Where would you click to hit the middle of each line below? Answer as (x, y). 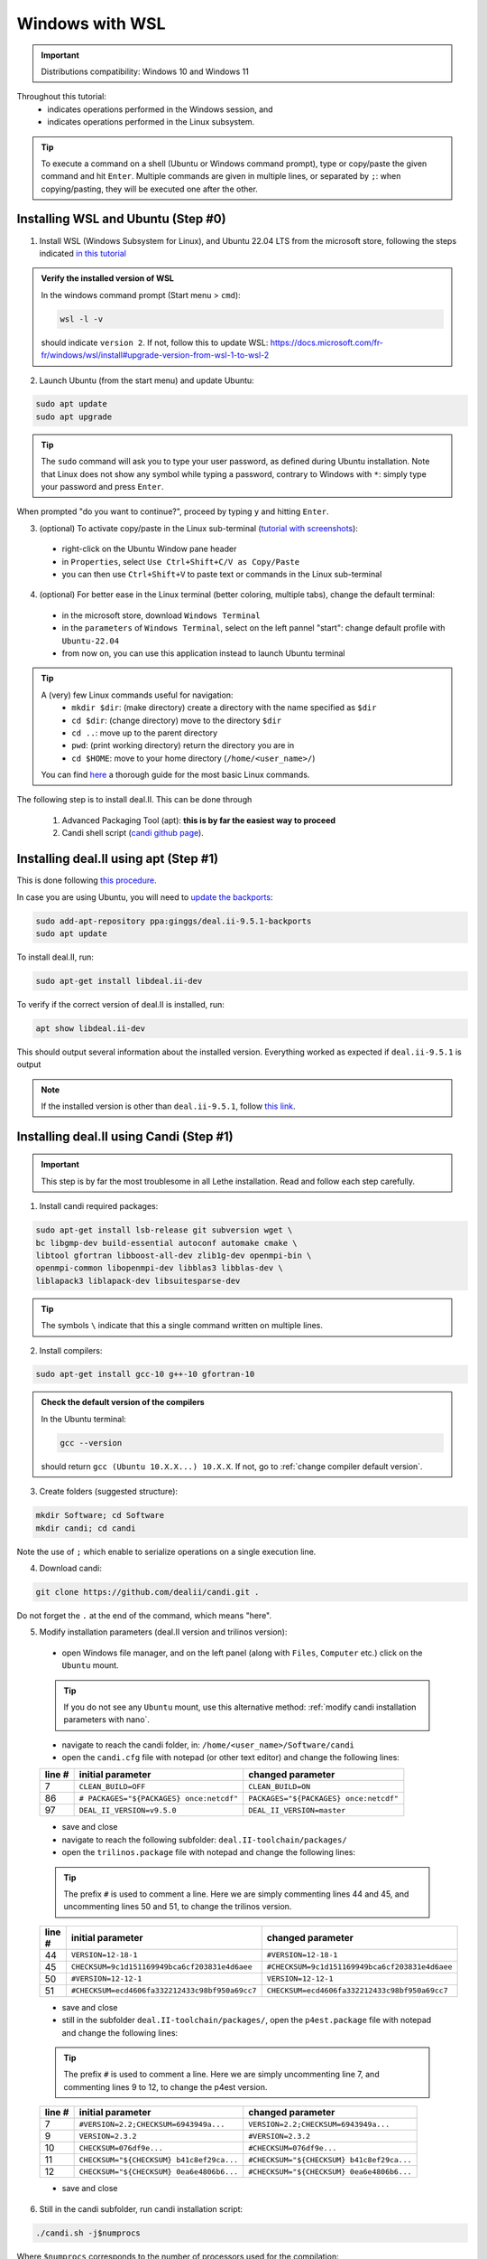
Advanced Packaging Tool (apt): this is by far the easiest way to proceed (199, 820)
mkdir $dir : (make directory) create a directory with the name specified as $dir (224, 708)
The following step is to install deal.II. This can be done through (134, 800)
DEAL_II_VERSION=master (297, 1810)
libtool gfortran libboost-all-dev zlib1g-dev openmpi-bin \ (174, 1255)
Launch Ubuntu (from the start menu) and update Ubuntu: (147, 380)
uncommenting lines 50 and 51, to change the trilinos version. (178, 1907)
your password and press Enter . (102, 487)
